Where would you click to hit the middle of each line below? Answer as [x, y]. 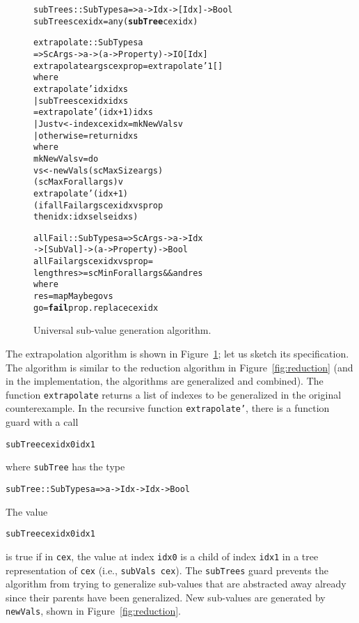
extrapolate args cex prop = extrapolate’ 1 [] [128, 66]
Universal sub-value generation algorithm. [122, 330]
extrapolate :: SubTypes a [88, 43]
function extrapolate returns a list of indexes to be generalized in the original [174, 394]
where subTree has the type [65, 467]
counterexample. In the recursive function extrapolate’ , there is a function [168, 408]
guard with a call [42, 422]
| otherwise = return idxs [86, 136]
